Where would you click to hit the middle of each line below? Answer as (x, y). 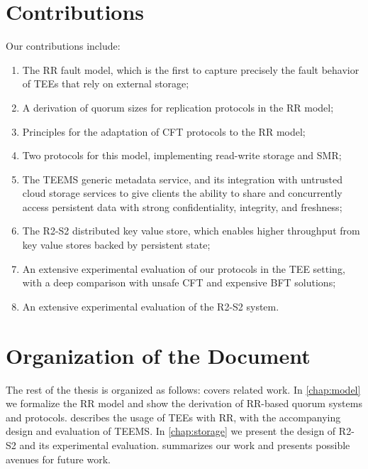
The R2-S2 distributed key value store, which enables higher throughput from (191, 231)
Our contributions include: (63, 46)
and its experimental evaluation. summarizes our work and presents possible (185, 444)
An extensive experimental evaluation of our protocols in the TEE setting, (184, 268)
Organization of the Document (158, 355)
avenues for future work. (58, 459)
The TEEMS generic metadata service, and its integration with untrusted (182, 179)
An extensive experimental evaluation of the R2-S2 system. (151, 306)
